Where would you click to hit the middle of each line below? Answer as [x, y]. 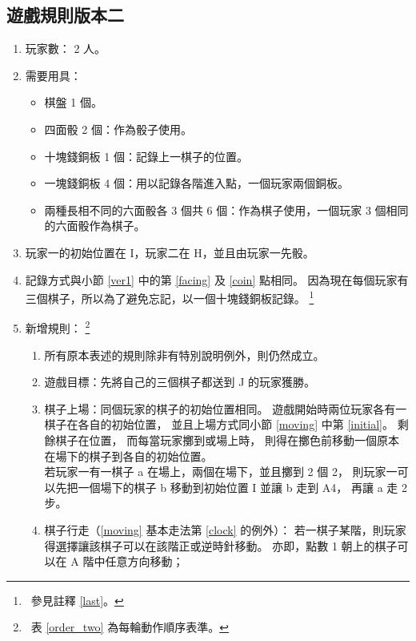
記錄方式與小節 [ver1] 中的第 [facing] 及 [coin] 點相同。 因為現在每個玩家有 [217, 279]
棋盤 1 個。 [73, 102]
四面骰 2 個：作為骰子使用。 [118, 129]
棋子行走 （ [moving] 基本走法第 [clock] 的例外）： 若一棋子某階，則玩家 [225, 529]
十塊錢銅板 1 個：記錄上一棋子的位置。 [146, 156]
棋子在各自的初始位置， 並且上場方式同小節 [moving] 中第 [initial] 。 [219, 424]
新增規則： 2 [58, 327]
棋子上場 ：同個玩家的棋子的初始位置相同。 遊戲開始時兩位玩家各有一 [226, 408]
